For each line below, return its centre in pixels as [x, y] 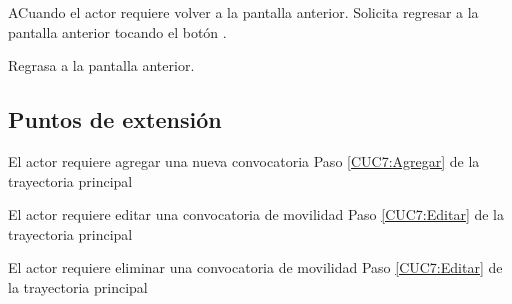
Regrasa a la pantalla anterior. [101, 65]
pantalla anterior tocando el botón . [117, 31]
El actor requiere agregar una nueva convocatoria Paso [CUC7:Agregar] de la [244, 160]
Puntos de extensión [115, 119]
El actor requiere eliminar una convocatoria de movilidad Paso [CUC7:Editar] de [255, 267]
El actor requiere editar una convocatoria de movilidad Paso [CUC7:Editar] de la [256, 214]
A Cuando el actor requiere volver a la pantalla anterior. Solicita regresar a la [243, 12]
